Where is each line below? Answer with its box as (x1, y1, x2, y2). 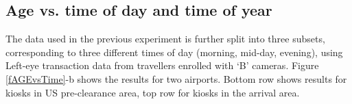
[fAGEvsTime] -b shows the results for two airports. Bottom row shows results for (5, 71, 347, 86)
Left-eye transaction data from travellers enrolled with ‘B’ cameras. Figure (5, 58, 319, 73)
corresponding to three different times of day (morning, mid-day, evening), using (5, 44, 343, 59)
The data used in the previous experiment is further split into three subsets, (5, 31, 325, 46)
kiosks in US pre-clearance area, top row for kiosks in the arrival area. (5, 85, 300, 99)
